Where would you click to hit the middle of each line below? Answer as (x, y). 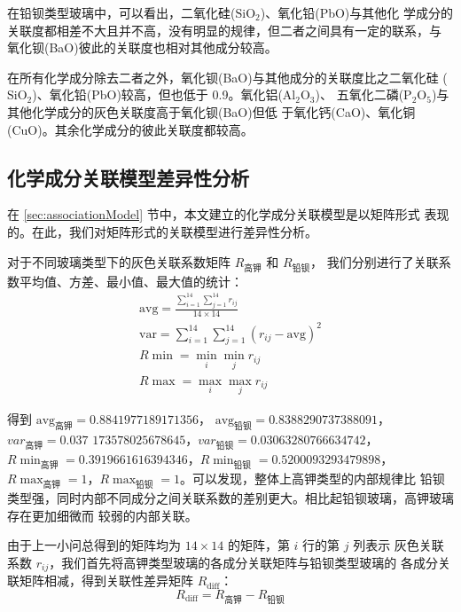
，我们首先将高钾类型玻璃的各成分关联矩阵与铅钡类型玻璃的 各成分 (243, 562)
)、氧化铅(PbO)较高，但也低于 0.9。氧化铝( (157, 94)
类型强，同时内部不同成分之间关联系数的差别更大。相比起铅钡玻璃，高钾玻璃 (230, 498)
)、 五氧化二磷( (359, 94)
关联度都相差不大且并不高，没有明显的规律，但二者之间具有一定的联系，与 (224, 30)
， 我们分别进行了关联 (375, 261)
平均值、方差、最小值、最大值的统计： (131, 281)
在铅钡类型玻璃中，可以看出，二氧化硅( (121, 12)
